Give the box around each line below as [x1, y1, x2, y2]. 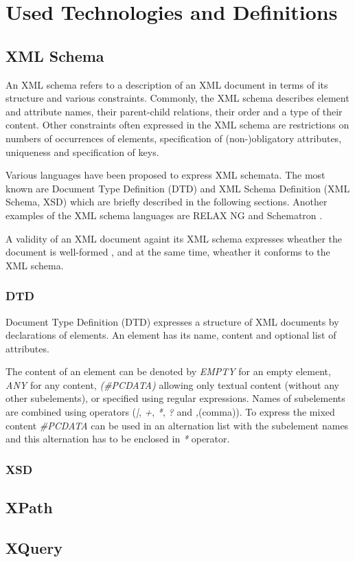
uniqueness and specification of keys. [5, 144, 159, 159]
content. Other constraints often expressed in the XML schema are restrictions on [5, 117, 350, 132]
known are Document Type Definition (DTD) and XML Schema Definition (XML [5, 181, 350, 195]
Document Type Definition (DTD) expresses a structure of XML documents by [5, 314, 339, 328]
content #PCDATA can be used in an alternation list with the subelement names [5, 418, 349, 432]
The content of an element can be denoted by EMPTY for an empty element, [5, 364, 331, 379]
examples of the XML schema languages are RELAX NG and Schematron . [5, 207, 323, 222]
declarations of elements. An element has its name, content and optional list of [5, 328, 336, 342]
